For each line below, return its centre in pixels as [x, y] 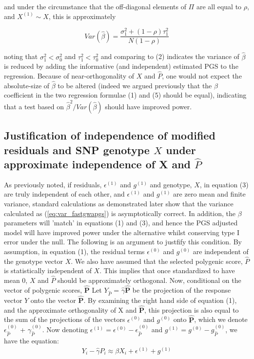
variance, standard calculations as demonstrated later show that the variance [119, 203]
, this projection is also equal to [192, 309]
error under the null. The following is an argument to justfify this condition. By [123, 242]
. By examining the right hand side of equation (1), [160, 300]
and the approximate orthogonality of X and [70, 309]
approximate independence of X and [98, 164]
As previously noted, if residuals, [53, 184]
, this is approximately [82, 16]
